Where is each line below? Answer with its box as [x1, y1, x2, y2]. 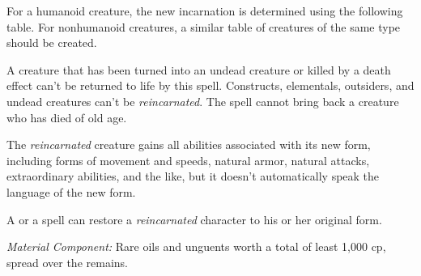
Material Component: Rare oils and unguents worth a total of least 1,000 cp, [6, 238, 386, 255]
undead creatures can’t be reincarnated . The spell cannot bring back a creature [6, 92, 399, 109]
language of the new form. [6, 183, 136, 200]
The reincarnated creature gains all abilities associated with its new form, [6, 136, 371, 153]
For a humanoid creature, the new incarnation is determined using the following [6, 2, 403, 19]
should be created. [6, 34, 97, 51]
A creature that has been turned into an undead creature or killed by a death [6, 61, 391, 78]
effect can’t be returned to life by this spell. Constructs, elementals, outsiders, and [6, 77, 415, 94]
